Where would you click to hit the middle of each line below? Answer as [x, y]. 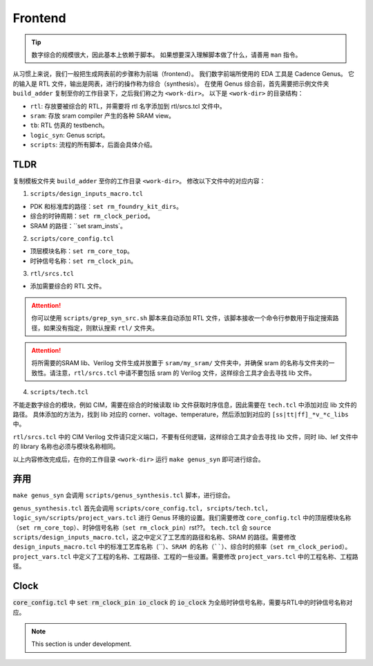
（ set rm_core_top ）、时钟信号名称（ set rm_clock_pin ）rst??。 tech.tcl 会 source [142, 527]
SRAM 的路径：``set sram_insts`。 [78, 225]
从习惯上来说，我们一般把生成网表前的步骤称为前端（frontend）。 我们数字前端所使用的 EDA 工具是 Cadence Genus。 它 [184, 74]
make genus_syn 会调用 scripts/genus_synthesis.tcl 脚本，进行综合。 [123, 495]
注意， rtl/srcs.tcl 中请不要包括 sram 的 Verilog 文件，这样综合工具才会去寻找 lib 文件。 [185, 373]
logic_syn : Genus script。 [69, 135]
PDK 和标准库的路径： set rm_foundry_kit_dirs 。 [106, 206]
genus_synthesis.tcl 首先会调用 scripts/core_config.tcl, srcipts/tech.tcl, [141, 508]
